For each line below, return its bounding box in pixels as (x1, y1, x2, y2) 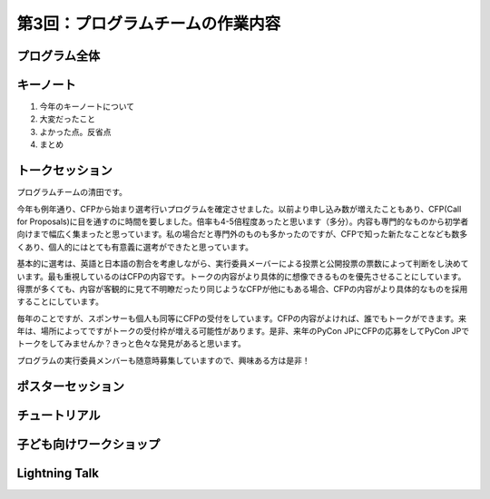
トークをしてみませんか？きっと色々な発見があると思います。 (16, 338, 247, 349)
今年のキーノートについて (39, 101, 135, 113)
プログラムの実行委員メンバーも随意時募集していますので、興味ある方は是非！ (16, 355, 310, 366)
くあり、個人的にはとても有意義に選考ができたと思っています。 (16, 241, 254, 252)
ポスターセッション (16, 378, 124, 394)
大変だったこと (39, 113, 95, 124)
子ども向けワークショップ (16, 436, 161, 452)
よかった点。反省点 (39, 126, 112, 137)
